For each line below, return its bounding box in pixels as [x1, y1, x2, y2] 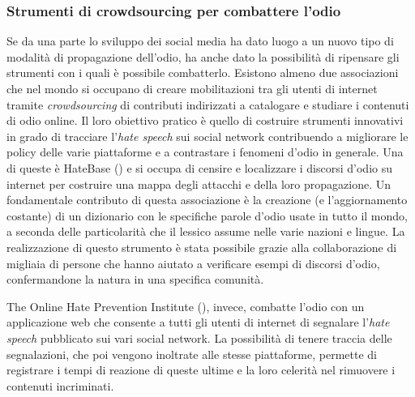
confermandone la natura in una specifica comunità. [6, 271, 264, 288]
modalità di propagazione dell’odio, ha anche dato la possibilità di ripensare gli [6, 48, 400, 65]
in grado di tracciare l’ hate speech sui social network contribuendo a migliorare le [6, 127, 409, 144]
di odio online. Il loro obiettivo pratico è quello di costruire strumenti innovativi [6, 112, 404, 129]
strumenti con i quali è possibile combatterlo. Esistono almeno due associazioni [6, 64, 399, 81]
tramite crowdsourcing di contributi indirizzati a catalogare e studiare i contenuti [6, 96, 409, 113]
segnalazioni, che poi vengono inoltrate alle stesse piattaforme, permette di [6, 345, 377, 362]
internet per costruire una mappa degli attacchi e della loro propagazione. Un [6, 175, 391, 192]
